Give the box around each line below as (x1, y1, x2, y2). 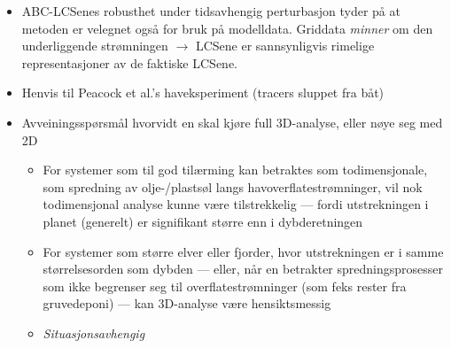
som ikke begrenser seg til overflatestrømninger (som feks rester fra (43, 276, 407, 295)
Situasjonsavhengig (43, 323, 145, 342)
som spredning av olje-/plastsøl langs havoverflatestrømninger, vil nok (43, 177, 423, 196)
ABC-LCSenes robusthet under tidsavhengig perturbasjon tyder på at (21, 2, 400, 19)
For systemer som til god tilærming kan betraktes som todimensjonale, (43, 160, 428, 179)
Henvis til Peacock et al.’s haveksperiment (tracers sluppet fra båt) (21, 83, 385, 102)
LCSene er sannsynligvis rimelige (195, 36, 375, 55)
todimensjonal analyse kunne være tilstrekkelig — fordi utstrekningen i (43, 195, 429, 213)
